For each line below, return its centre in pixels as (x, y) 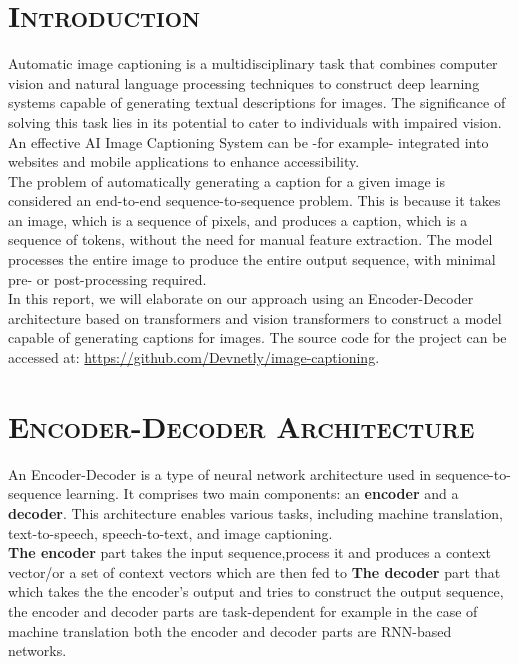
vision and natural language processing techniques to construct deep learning (244, 82)
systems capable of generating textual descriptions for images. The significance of (257, 102)
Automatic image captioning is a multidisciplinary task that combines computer (253, 63)
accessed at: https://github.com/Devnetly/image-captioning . (194, 357)
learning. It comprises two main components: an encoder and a (262, 493)
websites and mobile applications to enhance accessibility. (184, 161)
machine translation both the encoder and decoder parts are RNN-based (230, 630)
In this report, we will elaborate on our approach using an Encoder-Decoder (241, 298)
